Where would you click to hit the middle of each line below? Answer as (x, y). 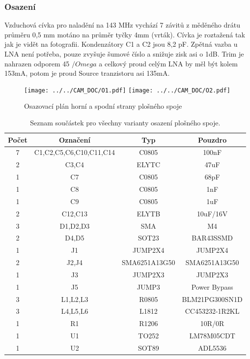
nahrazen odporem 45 (37, 63)
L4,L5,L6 (75, 311)
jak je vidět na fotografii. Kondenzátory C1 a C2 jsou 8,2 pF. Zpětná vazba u (121, 44)
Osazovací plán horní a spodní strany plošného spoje (103, 106)
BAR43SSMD (212, 238)
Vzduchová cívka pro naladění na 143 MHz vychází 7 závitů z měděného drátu (122, 25)
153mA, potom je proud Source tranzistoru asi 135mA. (87, 73)
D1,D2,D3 (75, 225)
